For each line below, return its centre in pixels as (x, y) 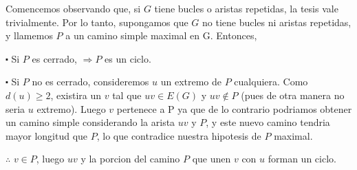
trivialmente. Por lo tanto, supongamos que (97, 22)
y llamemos (29, 35)
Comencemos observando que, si (73, 8)
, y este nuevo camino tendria (268, 122)
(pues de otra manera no (293, 95)
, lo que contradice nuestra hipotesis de (179, 135)
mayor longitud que (47, 135)
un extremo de (191, 82)
